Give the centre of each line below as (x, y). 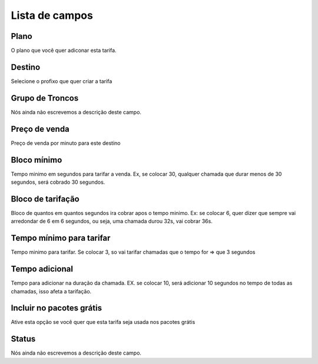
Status (23, 339)
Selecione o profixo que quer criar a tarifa (62, 81)
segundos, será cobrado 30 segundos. (58, 182)
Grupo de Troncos (45, 98)
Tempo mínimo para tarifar (61, 238)
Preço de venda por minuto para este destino (66, 143)
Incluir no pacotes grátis (57, 308)
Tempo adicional (42, 269)
